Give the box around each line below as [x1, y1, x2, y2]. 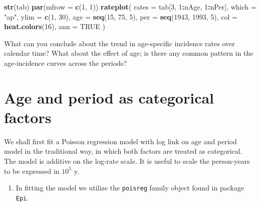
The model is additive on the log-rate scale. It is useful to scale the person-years [4, 156, 250, 166]
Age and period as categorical [4, 87, 214, 108]
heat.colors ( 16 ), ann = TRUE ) [4, 21, 106, 32]
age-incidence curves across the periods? [4, 57, 127, 68]
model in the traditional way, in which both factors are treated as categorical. [4, 146, 242, 156]
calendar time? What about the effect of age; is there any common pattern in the [4, 48, 253, 58]
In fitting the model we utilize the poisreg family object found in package [16, 182, 244, 193]
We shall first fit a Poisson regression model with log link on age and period [4, 136, 237, 146]
